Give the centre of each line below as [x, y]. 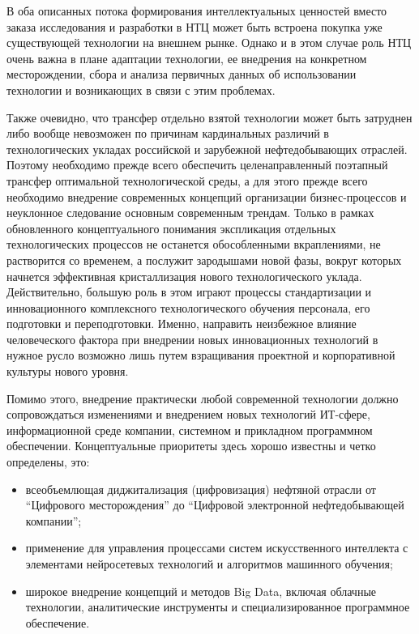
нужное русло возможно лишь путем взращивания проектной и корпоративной [201, 355]
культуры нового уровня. [68, 371]
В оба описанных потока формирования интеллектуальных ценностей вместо [197, 11]
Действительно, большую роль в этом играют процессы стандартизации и [189, 292]
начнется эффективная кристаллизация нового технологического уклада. [184, 276]
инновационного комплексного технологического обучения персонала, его [188, 307]
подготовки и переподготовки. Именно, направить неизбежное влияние [182, 323]
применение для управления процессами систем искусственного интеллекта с [217, 548]
